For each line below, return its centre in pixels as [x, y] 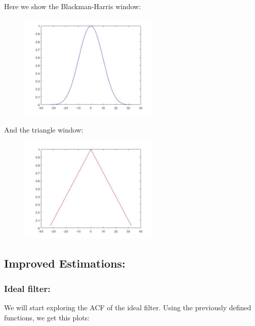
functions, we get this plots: [47, 317]
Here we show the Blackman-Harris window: [73, 6]
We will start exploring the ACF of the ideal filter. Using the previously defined [128, 307]
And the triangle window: [44, 129]
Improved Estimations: [65, 263]
